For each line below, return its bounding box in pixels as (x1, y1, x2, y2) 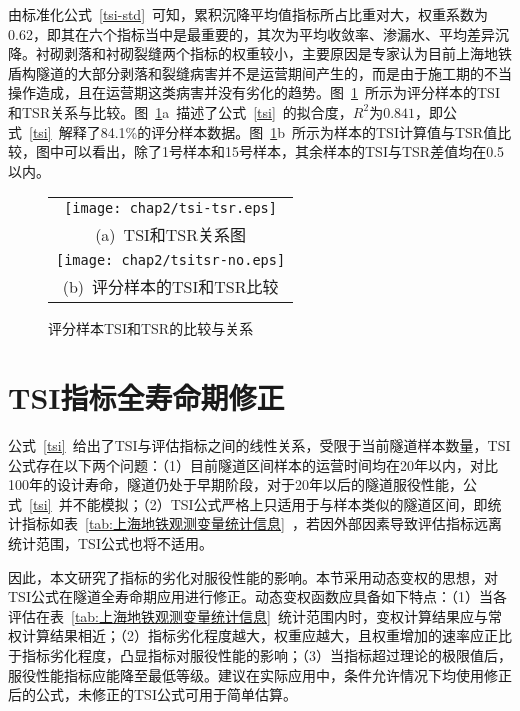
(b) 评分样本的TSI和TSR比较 (62, 275, 279, 299)
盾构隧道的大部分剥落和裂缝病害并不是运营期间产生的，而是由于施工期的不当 (8, 62, 512, 83)
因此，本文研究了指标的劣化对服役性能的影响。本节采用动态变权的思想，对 (8, 566, 498, 587)
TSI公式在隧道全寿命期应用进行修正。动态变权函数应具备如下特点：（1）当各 (8, 586, 507, 607)
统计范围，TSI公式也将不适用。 (8, 533, 213, 554)
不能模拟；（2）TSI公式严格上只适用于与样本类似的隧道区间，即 (72, 493, 488, 514)
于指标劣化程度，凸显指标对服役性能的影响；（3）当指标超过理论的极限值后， (8, 645, 512, 665)
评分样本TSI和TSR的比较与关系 (48, 318, 254, 339)
